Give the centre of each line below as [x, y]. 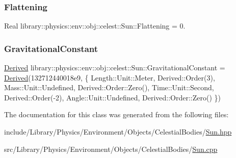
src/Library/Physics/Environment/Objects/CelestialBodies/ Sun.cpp [111, 149]
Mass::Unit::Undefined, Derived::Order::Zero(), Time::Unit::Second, [109, 87]
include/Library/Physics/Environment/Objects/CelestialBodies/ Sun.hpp [118, 131]
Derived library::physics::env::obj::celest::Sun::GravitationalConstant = [115, 68]
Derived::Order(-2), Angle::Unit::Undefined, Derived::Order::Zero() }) [113, 97]
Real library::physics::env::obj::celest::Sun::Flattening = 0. [95, 26]
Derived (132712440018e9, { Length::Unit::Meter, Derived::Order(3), [110, 77]
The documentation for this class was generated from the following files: [116, 114]
